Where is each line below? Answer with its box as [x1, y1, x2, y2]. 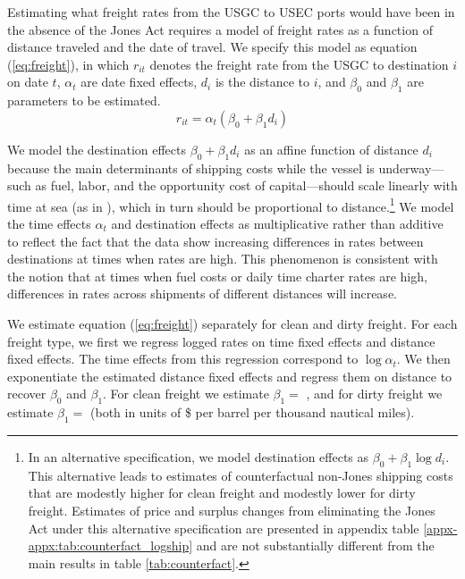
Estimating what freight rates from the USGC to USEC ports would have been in [7, 3, 455, 21]
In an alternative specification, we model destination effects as [28, 447, 369, 466]
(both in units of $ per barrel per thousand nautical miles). [90, 403, 415, 422]
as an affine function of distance [244, 139, 418, 158]
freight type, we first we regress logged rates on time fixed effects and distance [7, 331, 435, 350]
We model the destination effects [7, 139, 187, 158]
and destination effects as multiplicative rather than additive [111, 214, 444, 232]
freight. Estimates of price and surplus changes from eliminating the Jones [28, 500, 435, 519]
